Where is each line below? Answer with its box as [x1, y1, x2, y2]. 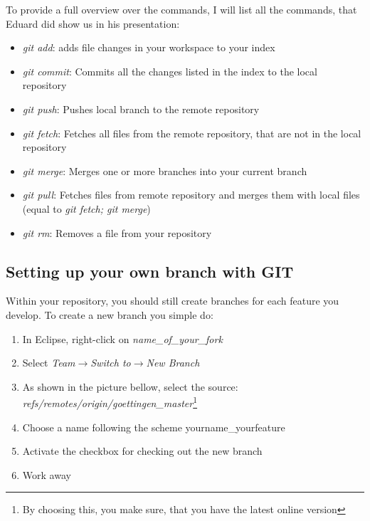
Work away [22, 467, 71, 482]
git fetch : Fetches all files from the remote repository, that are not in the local [22, 125, 361, 140]
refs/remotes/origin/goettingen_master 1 [22, 394, 198, 410]
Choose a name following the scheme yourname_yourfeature [22, 419, 285, 434]
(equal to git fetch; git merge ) [22, 201, 151, 216]
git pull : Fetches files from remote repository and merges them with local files [22, 187, 360, 202]
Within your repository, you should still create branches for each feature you [6, 293, 339, 308]
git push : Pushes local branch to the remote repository [22, 101, 260, 116]
